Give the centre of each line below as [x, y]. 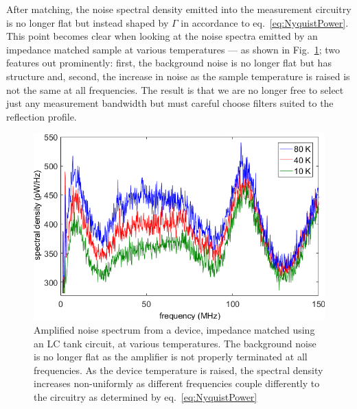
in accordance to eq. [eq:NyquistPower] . [265, 22]
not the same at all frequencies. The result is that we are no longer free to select [175, 89]
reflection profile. [42, 116]
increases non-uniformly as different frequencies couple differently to [177, 383]
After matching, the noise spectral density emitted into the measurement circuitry [179, 9]
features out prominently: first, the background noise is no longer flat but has [169, 63]
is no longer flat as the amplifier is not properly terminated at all [171, 357]
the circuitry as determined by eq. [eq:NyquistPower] [146, 396]
